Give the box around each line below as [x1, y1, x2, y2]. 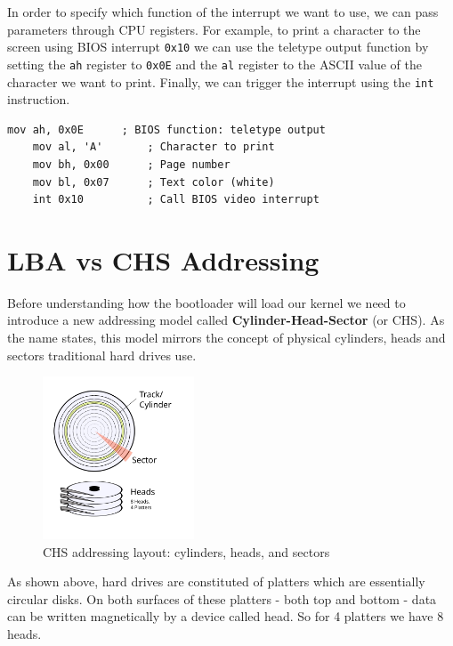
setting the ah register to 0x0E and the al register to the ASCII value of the [7, 54, 422, 73]
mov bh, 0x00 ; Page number [32, 157, 231, 171]
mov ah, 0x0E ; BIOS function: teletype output [7, 123, 326, 136]
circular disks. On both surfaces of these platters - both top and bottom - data [7, 589, 437, 608]
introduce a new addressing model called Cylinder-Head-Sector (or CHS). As [7, 311, 445, 329]
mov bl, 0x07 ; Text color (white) [32, 175, 275, 189]
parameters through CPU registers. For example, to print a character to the [7, 20, 421, 38]
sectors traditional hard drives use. [7, 345, 197, 364]
